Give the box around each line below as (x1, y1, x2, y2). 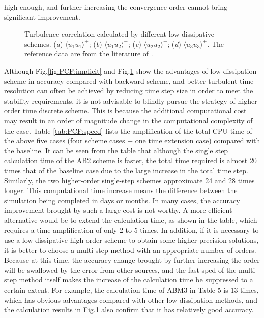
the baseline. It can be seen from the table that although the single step (4, 145, 228, 155)
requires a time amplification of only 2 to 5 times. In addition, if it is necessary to (4, 225, 259, 235)
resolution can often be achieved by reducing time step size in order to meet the (4, 85, 253, 96)
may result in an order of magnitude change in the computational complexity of (4, 115, 253, 125)
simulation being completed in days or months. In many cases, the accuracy (4, 195, 240, 205)
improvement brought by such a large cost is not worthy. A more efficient (4, 205, 232, 215)
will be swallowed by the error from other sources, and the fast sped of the (4, 264, 237, 275)
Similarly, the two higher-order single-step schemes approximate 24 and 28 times (4, 175, 255, 185)
